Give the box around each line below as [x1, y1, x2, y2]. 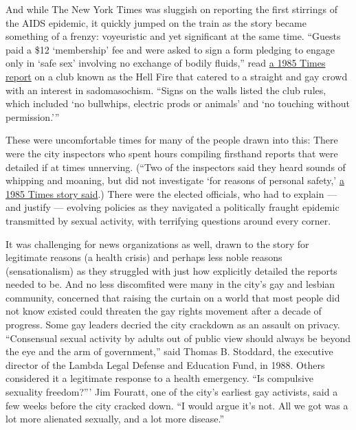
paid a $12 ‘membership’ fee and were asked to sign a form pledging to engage [5, 42, 335, 56]
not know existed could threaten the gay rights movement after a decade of [5, 304, 322, 318]
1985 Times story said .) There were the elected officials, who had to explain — [5, 186, 337, 201]
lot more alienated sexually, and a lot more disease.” [5, 411, 225, 426]
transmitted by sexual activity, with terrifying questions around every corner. [5, 213, 331, 227]
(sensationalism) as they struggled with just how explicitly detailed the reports [5, 263, 337, 278]
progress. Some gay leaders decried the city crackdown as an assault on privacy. [5, 317, 340, 332]
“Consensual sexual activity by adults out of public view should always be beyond [5, 330, 351, 345]
